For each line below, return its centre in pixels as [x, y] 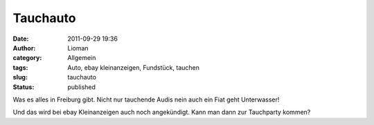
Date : [21, 39]
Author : [24, 48]
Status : [24, 87]
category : [27, 58]
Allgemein [82, 58]
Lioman [78, 48]
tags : [20, 67]
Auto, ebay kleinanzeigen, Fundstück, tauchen [134, 67]
